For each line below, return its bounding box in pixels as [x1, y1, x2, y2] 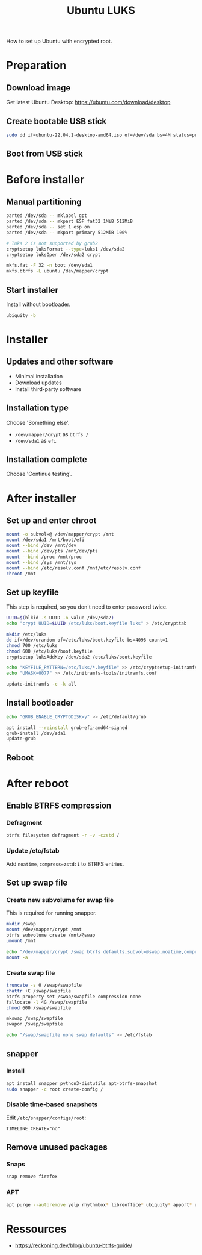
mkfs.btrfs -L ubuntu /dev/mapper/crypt [6, 268, 109, 274]
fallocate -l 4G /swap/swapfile [6, 999, 87, 1005]
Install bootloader [6, 698, 74, 708]
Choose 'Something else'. [6, 419, 70, 426]
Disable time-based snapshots [6, 1100, 98, 1109]
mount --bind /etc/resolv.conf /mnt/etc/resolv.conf [6, 565, 141, 571]
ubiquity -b [6, 312, 36, 318]
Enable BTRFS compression [6, 801, 112, 811]
